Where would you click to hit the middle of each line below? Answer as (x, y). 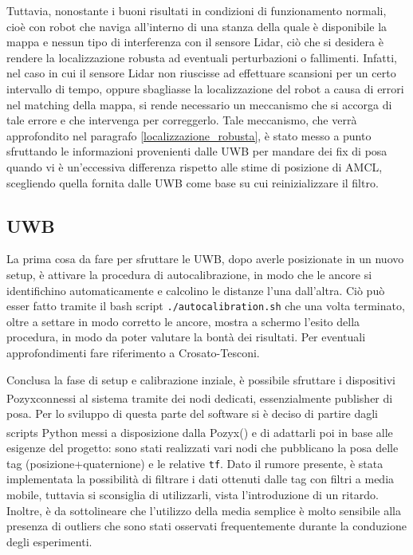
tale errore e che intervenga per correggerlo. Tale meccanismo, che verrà (182, 120)
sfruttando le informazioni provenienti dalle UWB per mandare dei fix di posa (197, 151)
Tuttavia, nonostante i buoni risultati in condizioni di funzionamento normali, (197, 10)
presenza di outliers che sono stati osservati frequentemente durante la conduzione (206, 526)
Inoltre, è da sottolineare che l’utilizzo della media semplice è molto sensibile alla (204, 510)
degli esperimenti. (49, 541)
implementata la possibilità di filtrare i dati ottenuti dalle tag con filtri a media (201, 479)
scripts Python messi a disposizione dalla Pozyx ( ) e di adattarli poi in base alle (200, 432)
